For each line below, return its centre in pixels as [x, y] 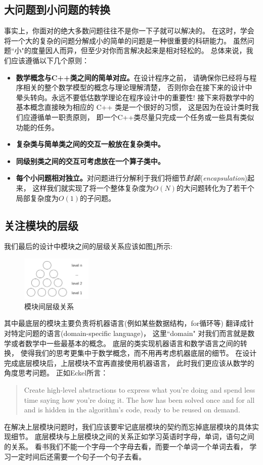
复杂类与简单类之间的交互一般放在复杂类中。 [90, 144]
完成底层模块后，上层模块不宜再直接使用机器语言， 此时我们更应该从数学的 [129, 363]
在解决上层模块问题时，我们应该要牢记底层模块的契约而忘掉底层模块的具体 [128, 426]
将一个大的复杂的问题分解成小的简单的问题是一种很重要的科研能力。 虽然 [126, 40]
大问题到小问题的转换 [57, 9]
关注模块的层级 [41, 225]
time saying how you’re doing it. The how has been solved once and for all [139, 399]
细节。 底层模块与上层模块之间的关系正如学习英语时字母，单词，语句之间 [133, 436]
